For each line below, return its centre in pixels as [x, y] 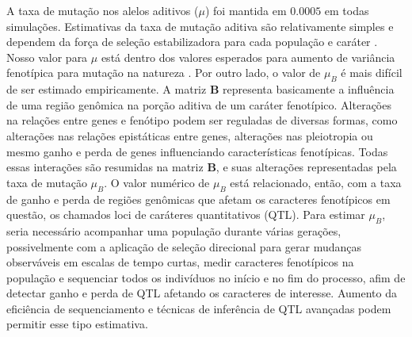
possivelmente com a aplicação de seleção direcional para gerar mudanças [184, 246]
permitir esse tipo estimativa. [77, 324]
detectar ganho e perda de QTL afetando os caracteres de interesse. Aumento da [202, 293]
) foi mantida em [246, 10]
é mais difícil [372, 73]
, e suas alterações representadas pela [306, 167]
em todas [347, 10]
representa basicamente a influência [309, 89]
